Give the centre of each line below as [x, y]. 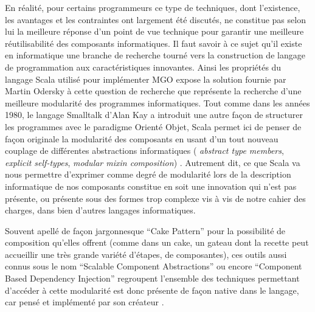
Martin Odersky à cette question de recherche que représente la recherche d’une [153, 91]
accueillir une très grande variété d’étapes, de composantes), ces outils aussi [146, 254]
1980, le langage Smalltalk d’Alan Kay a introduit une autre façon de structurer [154, 115]
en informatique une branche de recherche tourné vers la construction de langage [155, 55]
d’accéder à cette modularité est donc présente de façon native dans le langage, [152, 290]
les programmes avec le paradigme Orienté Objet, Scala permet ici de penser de [153, 126]
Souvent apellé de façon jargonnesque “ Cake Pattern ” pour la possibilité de [145, 230]
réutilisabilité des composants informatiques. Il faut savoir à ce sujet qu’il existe [154, 43]
